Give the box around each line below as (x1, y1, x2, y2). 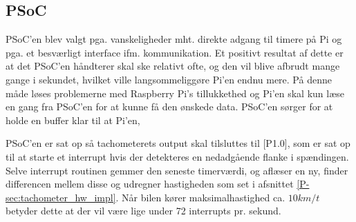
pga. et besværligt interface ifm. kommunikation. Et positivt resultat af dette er (6, 45, 344, 59)
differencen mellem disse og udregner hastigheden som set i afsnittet (6, 176, 294, 191)
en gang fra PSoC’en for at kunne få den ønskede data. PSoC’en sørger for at (6, 99, 333, 114)
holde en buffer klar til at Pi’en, (6, 112, 140, 127)
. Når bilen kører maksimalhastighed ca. (115, 190, 285, 204)
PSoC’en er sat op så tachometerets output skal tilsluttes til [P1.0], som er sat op (6, 136, 350, 150)
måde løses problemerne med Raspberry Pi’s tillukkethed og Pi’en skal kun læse (6, 85, 345, 100)
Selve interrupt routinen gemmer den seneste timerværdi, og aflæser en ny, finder (6, 163, 348, 177)
